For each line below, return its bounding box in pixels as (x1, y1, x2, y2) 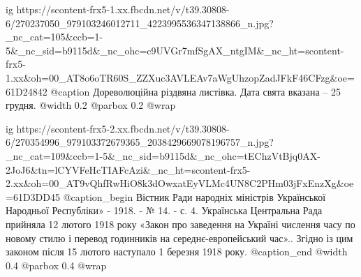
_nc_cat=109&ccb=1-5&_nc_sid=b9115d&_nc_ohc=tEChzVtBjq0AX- (6, 148, 321, 163)
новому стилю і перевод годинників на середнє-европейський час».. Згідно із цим (6, 230, 353, 245)
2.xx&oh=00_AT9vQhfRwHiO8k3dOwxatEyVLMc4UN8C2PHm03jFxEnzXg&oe (6, 176, 354, 190)
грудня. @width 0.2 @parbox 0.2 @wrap (6, 98, 176, 112)
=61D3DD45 (6, 189, 60, 204)
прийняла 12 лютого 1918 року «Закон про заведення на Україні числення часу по (6, 216, 355, 231)
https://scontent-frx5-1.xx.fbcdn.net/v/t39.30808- (16, 2, 230, 16)
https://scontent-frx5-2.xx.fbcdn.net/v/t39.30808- (16, 121, 230, 135)
